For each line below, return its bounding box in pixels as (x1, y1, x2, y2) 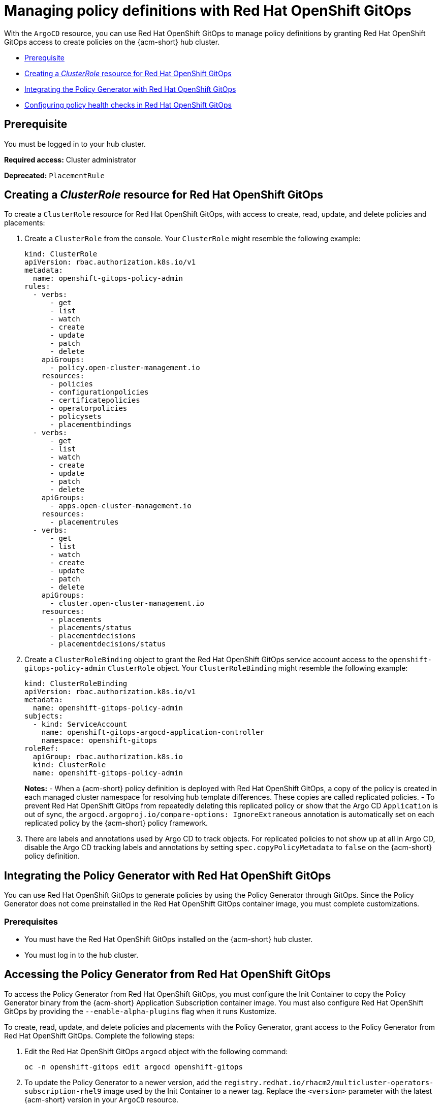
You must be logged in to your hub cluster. (4, 139, 146, 148)
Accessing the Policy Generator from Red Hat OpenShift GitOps (4, 968, 331, 981)
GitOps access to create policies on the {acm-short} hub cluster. (4, 37, 220, 46)
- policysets (50, 412, 102, 421)
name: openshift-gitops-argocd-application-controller (41, 728, 265, 737)
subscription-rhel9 (24, 1087, 102, 1095)
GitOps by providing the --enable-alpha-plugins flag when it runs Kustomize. (4, 1006, 277, 1016)
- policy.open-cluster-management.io (50, 364, 200, 372)
